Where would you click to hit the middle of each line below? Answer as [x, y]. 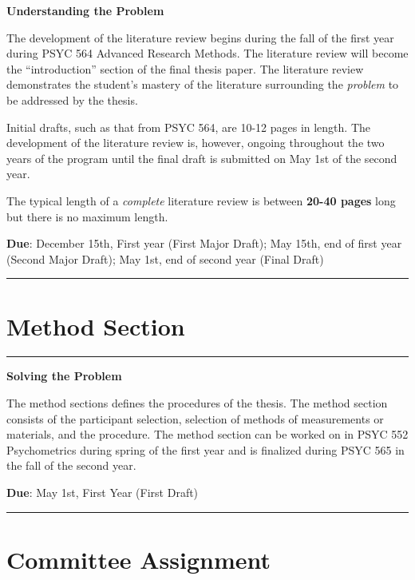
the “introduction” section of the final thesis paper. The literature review [185, 68]
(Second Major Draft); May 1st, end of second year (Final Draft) [165, 258]
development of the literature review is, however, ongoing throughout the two [196, 143]
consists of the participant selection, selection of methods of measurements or [195, 418]
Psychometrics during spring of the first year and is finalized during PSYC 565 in [206, 449]
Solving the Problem [64, 376]
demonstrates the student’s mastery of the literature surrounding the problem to [203, 84]
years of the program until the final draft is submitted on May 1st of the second [202, 158]
